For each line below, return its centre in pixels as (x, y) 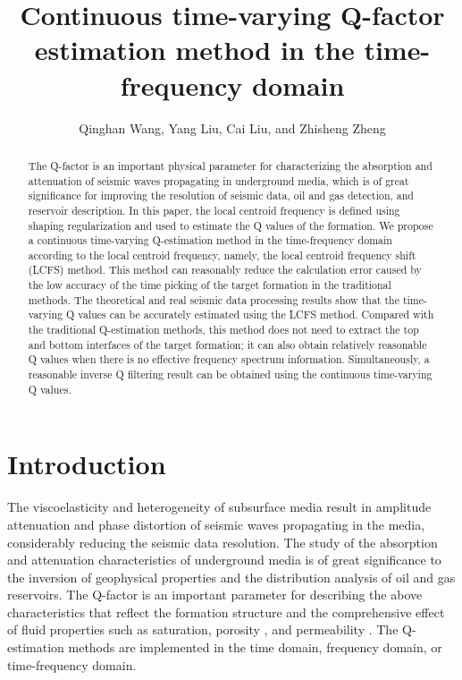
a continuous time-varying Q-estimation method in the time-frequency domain (210, 240)
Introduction (87, 464)
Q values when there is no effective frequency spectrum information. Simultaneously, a (229, 359)
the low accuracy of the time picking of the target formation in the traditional (210, 285)
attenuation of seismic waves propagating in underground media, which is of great (218, 180)
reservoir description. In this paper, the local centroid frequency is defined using (214, 210)
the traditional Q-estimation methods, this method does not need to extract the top (223, 330)
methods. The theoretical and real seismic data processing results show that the (214, 299)
